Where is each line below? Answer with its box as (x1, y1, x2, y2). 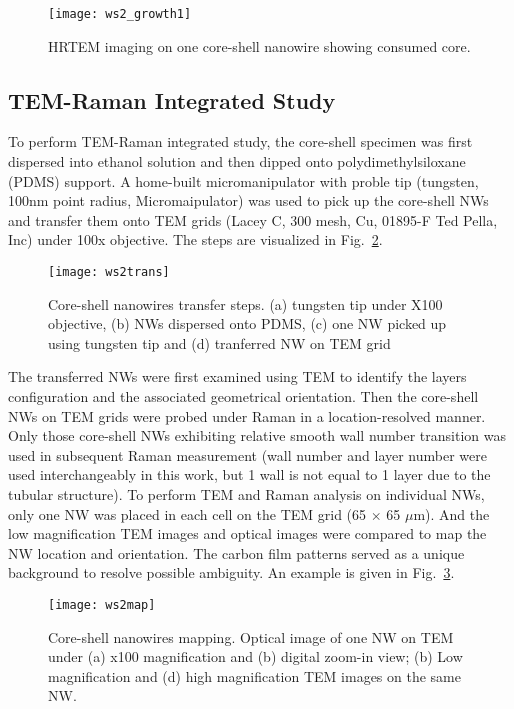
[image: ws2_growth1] (48, 7, 192, 21)
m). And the (413, 503, 490, 524)
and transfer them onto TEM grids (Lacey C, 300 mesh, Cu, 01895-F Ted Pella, (8, 209, 498, 230)
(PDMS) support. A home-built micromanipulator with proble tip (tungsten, (8, 170, 479, 191)
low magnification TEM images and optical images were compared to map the (8, 523, 487, 544)
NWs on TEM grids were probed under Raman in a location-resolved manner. (8, 405, 486, 426)
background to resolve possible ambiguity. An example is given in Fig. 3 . (8, 562, 455, 583)
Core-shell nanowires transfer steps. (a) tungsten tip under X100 (48, 293, 443, 314)
